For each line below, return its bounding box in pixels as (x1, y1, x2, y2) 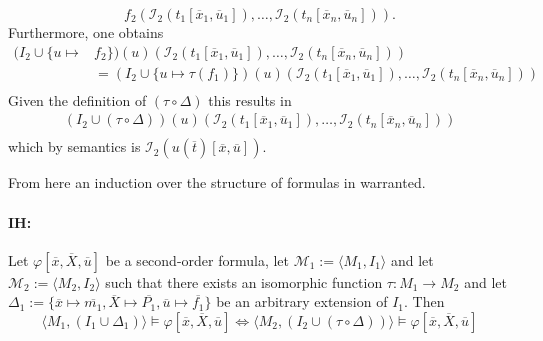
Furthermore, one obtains (8, 22, 164, 42)
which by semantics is (8, 136, 141, 157)
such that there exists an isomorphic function (105, 271, 383, 292)
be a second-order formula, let (105, 249, 290, 270)
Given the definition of (8, 89, 147, 110)
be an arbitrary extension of (216, 291, 388, 312)
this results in (208, 89, 292, 110)
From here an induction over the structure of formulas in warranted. (8, 172, 426, 193)
